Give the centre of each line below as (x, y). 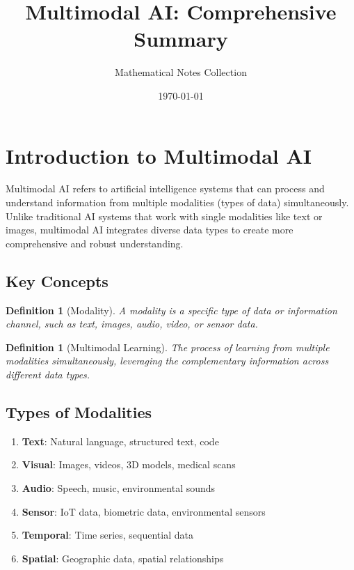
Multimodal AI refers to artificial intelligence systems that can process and (165, 188)
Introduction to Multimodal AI (159, 155)
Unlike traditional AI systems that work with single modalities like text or (164, 216)
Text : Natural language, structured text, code (120, 441)
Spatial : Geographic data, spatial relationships (123, 558)
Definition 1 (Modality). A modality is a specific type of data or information (171, 310)
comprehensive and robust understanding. (95, 243)
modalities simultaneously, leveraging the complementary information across (167, 361)
